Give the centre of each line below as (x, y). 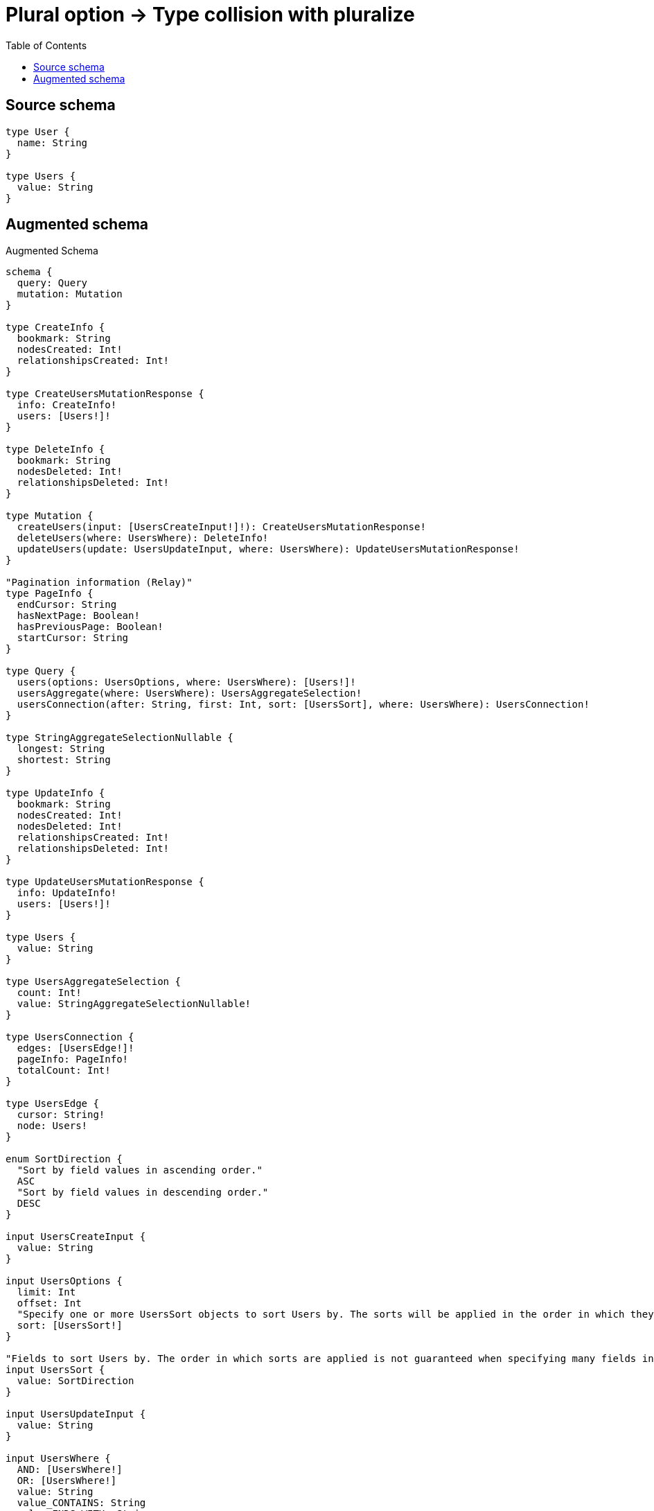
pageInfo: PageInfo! (73, 1059)
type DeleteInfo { (55, 449)
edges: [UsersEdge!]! (76, 1048)
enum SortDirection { (64, 1159)
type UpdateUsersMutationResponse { (105, 882)
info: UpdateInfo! (67, 893)
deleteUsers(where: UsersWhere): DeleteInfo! (143, 538)
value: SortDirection (76, 1381)
